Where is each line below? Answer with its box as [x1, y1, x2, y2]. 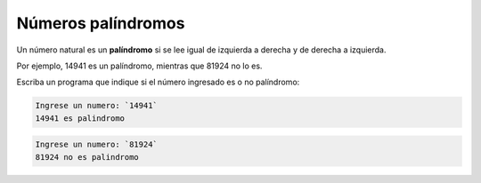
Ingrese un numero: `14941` [35, 100, 158, 111]
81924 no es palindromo [35, 152, 140, 162]
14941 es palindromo [35, 113, 125, 123]
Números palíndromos [16, 13, 185, 33]
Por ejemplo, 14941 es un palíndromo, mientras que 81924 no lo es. [16, 60, 263, 71]
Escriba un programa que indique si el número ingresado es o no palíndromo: [16, 76, 300, 88]
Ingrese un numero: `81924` [35, 139, 158, 150]
